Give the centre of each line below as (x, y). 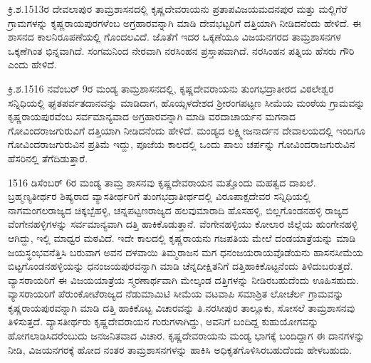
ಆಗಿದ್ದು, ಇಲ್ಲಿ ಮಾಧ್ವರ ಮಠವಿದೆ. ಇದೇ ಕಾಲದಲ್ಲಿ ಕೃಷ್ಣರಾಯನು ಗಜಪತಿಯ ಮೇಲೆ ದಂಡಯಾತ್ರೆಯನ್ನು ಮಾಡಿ (182, 237)
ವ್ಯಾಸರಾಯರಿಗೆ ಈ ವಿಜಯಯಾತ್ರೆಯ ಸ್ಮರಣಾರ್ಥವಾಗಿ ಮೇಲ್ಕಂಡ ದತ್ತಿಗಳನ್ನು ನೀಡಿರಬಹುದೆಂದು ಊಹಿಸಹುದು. (183, 279)
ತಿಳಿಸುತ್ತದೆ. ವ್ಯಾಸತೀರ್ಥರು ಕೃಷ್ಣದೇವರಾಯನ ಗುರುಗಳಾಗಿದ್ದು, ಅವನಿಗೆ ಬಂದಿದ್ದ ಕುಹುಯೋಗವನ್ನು (163, 321)
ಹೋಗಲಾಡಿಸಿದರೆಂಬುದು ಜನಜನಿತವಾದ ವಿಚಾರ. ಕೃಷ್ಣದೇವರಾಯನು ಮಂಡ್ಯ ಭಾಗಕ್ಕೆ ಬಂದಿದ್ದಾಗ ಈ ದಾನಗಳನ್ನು (187, 336)
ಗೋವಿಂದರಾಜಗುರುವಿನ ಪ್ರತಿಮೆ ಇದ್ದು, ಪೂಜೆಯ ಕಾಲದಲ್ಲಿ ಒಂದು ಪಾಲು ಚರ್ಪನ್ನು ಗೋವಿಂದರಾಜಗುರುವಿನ (182, 144)
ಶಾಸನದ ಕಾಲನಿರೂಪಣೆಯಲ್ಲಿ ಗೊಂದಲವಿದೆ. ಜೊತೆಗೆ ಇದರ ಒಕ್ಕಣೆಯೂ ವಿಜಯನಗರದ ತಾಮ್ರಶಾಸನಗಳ (174, 37)
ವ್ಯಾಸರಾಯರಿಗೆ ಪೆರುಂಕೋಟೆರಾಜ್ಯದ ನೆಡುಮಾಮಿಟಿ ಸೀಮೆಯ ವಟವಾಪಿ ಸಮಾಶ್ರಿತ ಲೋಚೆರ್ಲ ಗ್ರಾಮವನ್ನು (176, 294)
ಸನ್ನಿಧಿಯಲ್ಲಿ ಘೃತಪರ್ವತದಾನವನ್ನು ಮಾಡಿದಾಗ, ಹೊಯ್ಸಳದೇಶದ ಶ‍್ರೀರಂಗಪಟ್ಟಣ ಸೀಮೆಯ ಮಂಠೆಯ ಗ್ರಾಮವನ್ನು (187, 102)
